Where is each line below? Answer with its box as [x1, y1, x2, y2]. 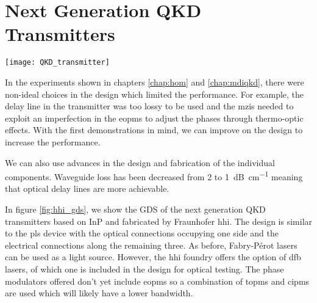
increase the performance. [5, 135, 101, 148]
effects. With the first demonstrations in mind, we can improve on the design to [5, 123, 303, 136]
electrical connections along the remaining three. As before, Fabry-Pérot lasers [5, 238, 297, 251]
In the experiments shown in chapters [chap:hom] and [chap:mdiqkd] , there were [5, 75, 304, 88]
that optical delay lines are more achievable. [5, 182, 169, 195]
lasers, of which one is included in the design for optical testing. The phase [5, 262, 284, 275]
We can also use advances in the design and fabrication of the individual [5, 156, 275, 169]
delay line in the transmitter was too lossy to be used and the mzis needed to [5, 100, 294, 112]
